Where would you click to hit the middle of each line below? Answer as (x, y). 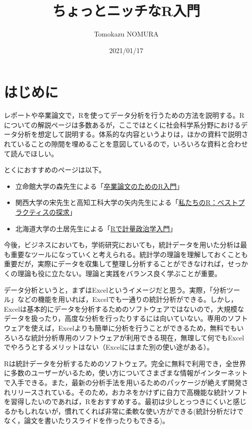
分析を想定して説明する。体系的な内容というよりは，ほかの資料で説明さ (133, 134)
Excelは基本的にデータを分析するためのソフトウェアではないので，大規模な (124, 308)
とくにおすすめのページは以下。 (55, 170)
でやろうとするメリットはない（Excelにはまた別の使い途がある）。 (109, 347)
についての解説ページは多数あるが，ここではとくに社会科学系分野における (123, 124)
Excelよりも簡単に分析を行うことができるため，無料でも (147, 327)
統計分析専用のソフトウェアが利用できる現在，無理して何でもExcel (137, 337)
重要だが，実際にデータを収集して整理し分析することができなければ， (116, 264)
